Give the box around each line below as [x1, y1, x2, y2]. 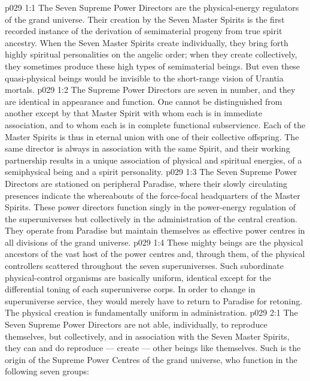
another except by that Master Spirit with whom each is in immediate [5, 107, 262, 119]
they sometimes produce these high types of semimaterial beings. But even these [5, 59, 300, 72]
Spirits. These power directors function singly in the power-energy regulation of [5, 201, 296, 213]
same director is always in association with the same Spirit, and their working [5, 142, 290, 155]
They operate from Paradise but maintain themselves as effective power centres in [5, 224, 305, 237]
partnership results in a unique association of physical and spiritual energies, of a [5, 153, 302, 166]
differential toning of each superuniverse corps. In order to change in [5, 283, 256, 295]
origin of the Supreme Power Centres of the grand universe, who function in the [5, 353, 297, 365]
